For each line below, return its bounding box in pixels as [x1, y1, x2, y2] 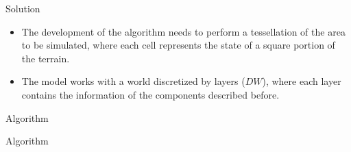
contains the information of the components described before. [21, 87, 280, 101]
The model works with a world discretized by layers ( [21, 74, 245, 88]
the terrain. [21, 51, 70, 65]
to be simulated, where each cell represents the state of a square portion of [21, 38, 335, 52]
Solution [5, 1, 40, 15]
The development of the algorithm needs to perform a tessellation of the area [21, 24, 346, 38]
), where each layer [262, 74, 341, 88]
